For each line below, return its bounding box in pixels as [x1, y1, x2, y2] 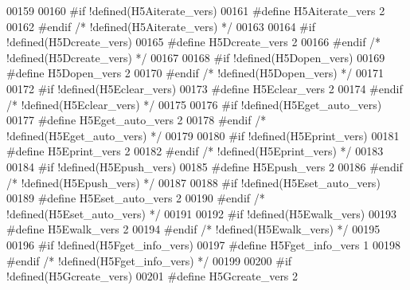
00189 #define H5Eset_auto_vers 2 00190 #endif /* [6, 190, 265, 206]
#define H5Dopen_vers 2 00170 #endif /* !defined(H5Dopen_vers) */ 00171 [6, 65, 384, 81]
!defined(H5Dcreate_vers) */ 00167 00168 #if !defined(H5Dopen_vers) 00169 [6, 49, 385, 65]
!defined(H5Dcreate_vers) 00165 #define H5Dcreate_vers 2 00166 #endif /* [6, 33, 381, 50]
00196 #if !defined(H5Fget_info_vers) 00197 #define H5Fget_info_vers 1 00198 [6, 236, 400, 253]
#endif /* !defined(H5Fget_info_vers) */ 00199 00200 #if [6, 252, 292, 268]
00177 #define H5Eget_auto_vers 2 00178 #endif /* [6, 112, 267, 128]
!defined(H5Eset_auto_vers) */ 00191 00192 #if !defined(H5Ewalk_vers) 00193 [6, 205, 396, 221]
